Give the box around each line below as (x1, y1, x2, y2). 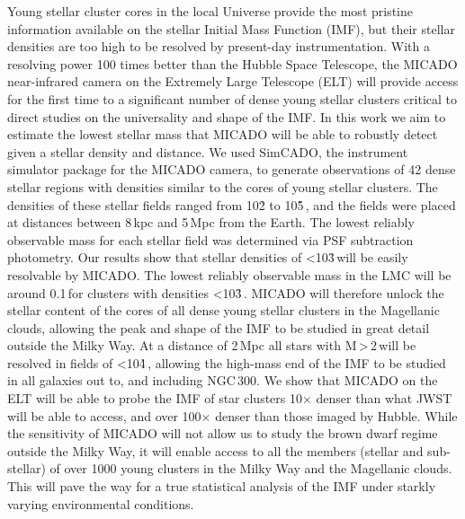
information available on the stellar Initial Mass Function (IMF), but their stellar (7, 19, 455, 38)
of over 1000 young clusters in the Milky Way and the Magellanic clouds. (49, 459, 452, 478)
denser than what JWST (316, 389, 452, 408)
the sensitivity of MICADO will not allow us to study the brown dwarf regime (7, 424, 438, 443)
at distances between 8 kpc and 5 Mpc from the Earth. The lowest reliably (7, 213, 415, 232)
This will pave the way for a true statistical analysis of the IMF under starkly (7, 477, 436, 496)
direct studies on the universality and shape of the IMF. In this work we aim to (7, 107, 446, 126)
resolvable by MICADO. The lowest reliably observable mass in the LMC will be (7, 265, 452, 284)
